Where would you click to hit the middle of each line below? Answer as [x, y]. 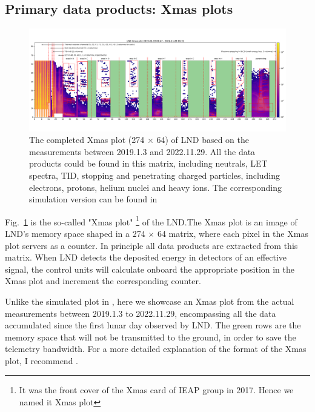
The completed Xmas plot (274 [87, 140]
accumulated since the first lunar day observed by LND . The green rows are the [153, 325]
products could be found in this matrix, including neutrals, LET [148, 163]
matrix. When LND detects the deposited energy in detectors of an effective [146, 257]
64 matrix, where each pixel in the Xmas [233, 233]
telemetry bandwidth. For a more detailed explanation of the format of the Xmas [156, 349]
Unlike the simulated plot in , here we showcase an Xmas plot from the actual [150, 301]
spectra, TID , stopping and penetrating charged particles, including [155, 175]
